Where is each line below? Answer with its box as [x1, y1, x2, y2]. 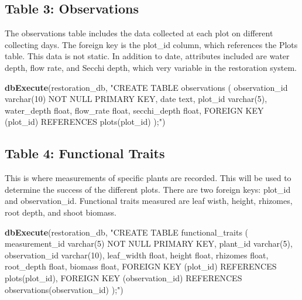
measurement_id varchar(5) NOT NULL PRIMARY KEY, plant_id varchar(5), [5, 237, 293, 250]
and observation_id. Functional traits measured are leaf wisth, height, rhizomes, [5, 195, 293, 207]
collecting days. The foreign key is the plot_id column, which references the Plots [5, 38, 298, 50]
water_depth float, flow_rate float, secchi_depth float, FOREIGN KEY [5, 104, 264, 116]
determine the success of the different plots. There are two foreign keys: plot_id [5, 183, 291, 195]
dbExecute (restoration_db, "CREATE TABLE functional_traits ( [5, 226, 249, 238]
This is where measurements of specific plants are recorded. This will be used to [5, 172, 291, 184]
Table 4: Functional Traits [5, 144, 165, 162]
